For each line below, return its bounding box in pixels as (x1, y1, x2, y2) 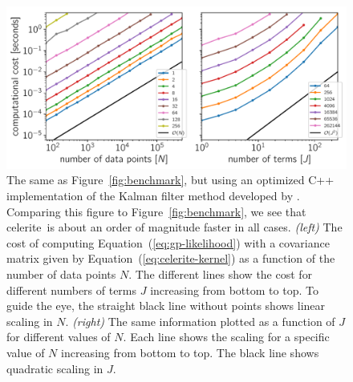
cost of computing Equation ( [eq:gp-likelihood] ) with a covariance (6, 234, 330, 251)
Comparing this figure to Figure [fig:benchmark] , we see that (6, 203, 306, 219)
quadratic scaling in (6, 360, 103, 376)
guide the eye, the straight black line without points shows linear (6, 297, 326, 314)
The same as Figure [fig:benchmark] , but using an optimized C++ (6, 171, 335, 188)
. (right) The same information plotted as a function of (65, 312, 335, 329)
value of (6, 344, 45, 361)
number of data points (6, 266, 116, 283)
